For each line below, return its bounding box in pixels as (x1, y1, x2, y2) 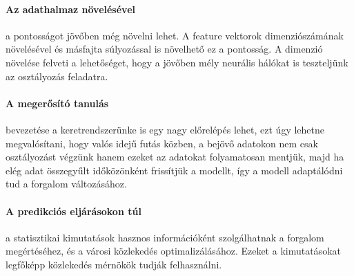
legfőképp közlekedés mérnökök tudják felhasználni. (6, 257, 222, 271)
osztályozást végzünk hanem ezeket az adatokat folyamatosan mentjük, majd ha (6, 149, 344, 164)
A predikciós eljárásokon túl (6, 203, 141, 218)
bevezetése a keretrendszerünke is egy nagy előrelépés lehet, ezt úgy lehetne (6, 122, 324, 136)
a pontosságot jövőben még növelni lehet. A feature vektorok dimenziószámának (6, 28, 344, 42)
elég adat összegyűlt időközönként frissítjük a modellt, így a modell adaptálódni (6, 163, 343, 177)
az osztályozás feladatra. (6, 68, 108, 83)
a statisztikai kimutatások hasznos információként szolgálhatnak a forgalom (6, 230, 324, 244)
